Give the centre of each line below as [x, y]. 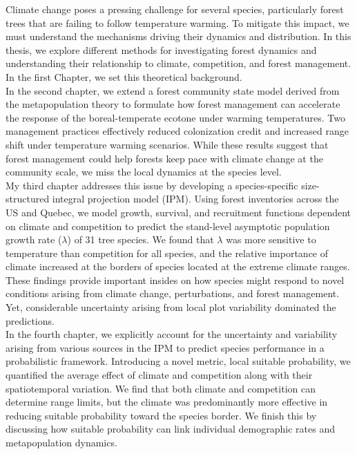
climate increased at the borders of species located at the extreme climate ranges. [178, 266]
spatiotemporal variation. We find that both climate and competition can [161, 388]
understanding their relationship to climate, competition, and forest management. [178, 63]
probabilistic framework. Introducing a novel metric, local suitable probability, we [178, 361]
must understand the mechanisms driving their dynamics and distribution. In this [178, 36]
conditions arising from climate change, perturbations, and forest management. [173, 293]
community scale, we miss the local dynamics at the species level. [144, 172]
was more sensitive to [271, 239]
